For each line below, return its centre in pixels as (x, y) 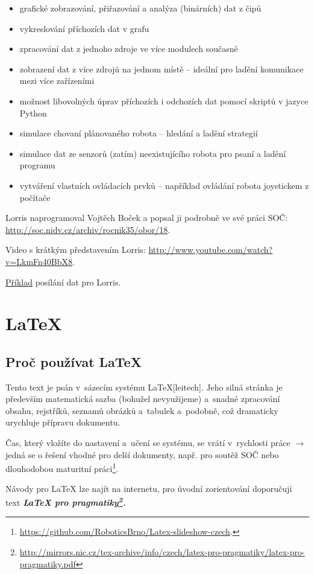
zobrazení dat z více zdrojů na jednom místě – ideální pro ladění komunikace (162, 69)
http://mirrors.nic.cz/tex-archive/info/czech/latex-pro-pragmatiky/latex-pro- (162, 551)
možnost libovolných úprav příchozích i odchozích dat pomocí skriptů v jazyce (164, 100)
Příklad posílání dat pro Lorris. (63, 282)
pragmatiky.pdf (48, 563)
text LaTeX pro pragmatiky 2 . (66, 501)
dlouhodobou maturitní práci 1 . (62, 467)
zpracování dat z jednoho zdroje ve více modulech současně (129, 49)
